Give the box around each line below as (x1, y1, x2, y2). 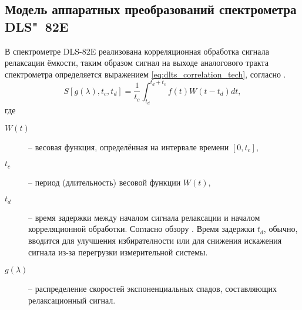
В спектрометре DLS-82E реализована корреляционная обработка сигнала (5, 45, 269, 57)
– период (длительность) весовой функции (28, 176, 181, 188)
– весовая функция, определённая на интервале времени (28, 140, 229, 153)
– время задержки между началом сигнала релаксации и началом (28, 211, 260, 223)
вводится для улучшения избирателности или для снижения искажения (28, 234, 282, 246)
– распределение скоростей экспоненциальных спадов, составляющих (28, 282, 277, 295)
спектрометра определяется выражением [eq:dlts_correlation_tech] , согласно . (5, 68, 286, 80)
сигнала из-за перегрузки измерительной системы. (28, 245, 208, 258)
